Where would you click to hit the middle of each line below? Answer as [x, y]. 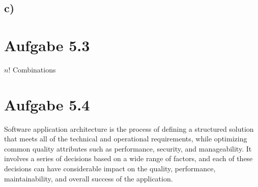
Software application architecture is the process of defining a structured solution [129, 128]
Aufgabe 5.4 [47, 104]
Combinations [34, 69]
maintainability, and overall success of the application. [89, 178]
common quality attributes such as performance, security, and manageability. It [128, 148]
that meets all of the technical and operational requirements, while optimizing [126, 139]
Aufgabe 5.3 [47, 45]
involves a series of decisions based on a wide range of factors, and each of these [128, 158]
